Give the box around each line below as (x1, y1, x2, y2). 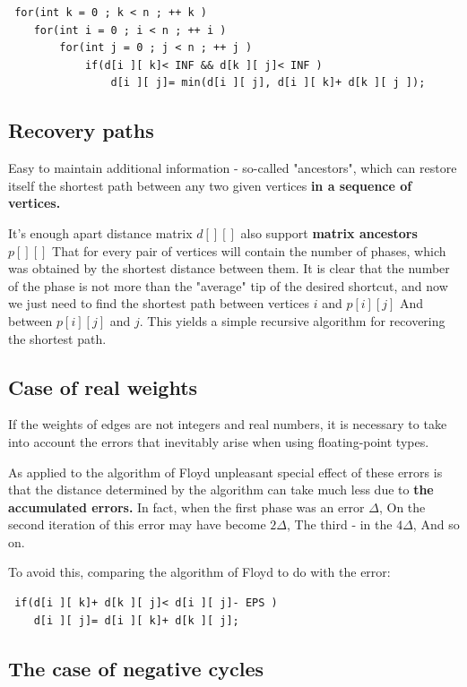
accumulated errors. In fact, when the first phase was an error (8, 497, 365, 516)
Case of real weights (8, 373, 198, 400)
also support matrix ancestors (240, 223, 418, 242)
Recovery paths (8, 116, 154, 144)
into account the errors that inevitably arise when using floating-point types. (8, 432, 429, 451)
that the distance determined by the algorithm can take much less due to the (8, 480, 434, 499)
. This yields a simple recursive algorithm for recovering (139, 311, 445, 330)
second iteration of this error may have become (8, 515, 266, 534)
